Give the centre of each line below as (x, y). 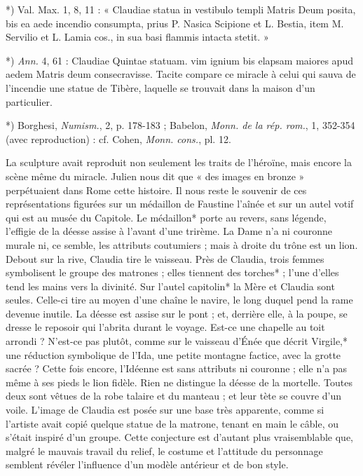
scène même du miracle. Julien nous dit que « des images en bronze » (155, 176)
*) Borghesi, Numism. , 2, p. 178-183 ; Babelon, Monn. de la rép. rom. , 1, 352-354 (180, 125)
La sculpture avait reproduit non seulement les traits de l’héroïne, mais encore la (179, 162)
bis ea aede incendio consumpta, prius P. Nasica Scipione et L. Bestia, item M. (175, 23)
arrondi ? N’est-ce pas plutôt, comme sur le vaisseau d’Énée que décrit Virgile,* (177, 341)
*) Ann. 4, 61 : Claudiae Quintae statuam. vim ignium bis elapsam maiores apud (179, 60)
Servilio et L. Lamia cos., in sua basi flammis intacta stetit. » (137, 37)
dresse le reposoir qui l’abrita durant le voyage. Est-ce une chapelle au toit (165, 327)
